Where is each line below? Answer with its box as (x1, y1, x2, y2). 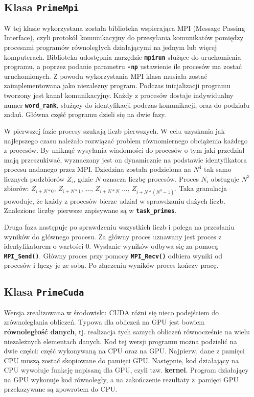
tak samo (204, 164, 231, 174)
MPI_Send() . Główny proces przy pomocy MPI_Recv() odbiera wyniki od (4, 250, 223, 260)
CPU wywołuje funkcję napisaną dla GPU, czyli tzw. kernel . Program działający (4, 365, 249, 375)
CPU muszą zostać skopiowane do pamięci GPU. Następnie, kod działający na (4, 355, 239, 365)
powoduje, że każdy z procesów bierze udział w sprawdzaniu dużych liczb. (4, 195, 226, 206)
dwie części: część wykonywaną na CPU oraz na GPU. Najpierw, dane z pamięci (4, 346, 245, 356)
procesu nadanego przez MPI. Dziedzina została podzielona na (4, 164, 191, 174)
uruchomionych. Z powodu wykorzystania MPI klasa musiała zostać (4, 70, 208, 81)
